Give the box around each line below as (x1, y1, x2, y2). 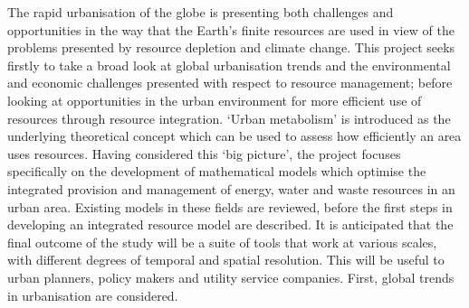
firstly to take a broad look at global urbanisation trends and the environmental (7, 55, 451, 74)
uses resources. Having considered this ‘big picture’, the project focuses (7, 144, 401, 163)
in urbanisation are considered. (7, 285, 178, 304)
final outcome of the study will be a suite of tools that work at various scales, (7, 232, 437, 251)
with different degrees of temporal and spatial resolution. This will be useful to (7, 250, 445, 269)
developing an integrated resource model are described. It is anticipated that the (7, 215, 454, 234)
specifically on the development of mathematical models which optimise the (7, 162, 426, 181)
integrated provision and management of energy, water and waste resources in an (7, 179, 455, 198)
